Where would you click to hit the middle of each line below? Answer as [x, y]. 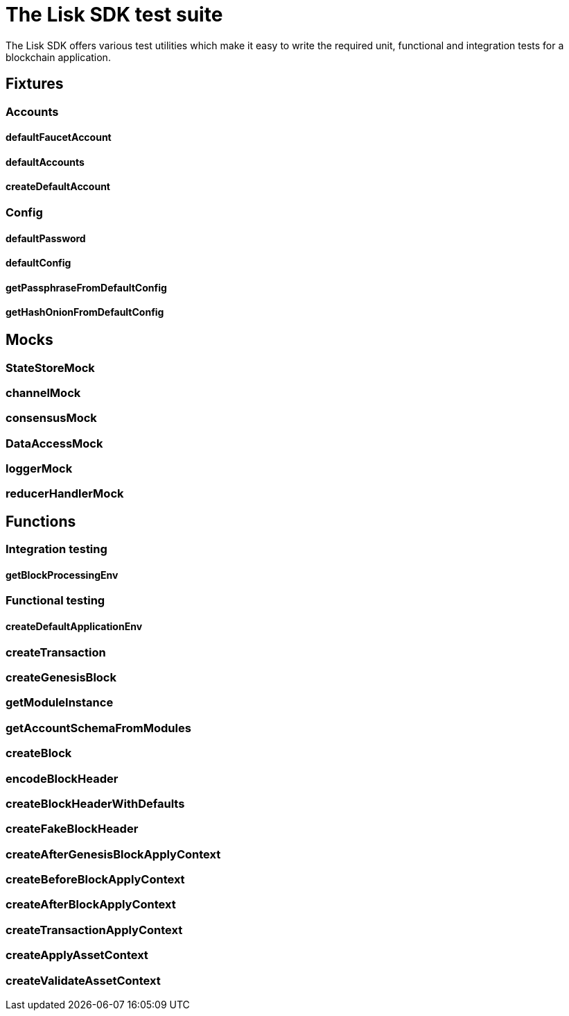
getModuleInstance [60, 703]
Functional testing [55, 601]
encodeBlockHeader [62, 778]
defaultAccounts [45, 162]
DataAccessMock [54, 443]
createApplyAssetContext [77, 955]
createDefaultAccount [58, 187]
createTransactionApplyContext [94, 930]
